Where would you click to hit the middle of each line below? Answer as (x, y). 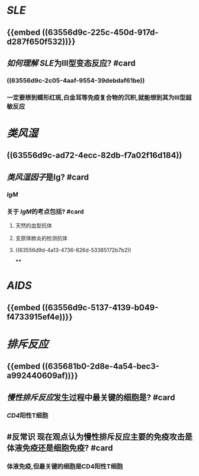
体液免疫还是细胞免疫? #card (60, 448)
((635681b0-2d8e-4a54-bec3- (100, 366)
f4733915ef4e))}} (40, 316)
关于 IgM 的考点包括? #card (46, 212)
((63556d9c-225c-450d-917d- (100, 32)
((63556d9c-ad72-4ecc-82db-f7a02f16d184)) (94, 155)
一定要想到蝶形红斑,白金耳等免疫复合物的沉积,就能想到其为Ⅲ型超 (99, 97)
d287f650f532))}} (41, 41)
